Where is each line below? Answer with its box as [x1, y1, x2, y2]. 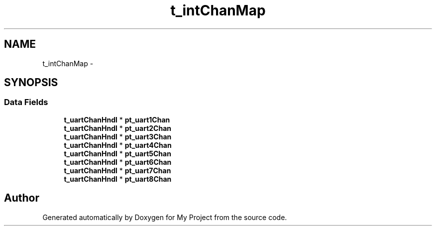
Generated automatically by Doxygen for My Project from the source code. [42, 213, 287, 222]
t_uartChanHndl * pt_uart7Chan [64, 166, 171, 175]
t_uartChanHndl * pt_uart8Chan [64, 174, 172, 183]
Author [4, 192, 39, 205]
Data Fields [4, 97, 48, 108]
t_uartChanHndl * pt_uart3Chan [64, 132, 172, 141]
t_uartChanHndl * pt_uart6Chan [64, 157, 172, 166]
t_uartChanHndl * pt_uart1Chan [64, 115, 170, 124]
